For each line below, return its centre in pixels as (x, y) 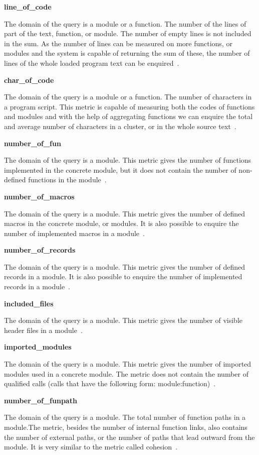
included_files (29, 303)
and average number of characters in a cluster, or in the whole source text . (120, 126)
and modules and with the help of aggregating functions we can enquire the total (128, 116)
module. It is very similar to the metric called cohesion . (91, 447)
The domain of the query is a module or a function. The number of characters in (128, 97)
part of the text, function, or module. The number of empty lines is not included (128, 33)
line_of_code (28, 7)
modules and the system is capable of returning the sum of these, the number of (127, 53)
